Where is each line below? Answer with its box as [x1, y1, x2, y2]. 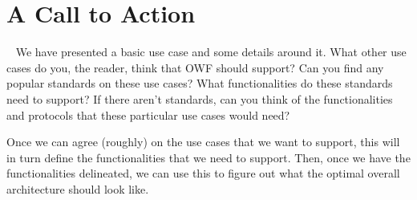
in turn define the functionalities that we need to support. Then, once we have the [6, 149, 411, 165]
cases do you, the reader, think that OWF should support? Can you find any [6, 59, 384, 76]
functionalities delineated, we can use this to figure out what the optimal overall [6, 165, 400, 182]
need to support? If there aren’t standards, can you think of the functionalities [6, 90, 393, 107]
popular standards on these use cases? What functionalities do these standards [6, 75, 393, 92]
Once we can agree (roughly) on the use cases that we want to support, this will [6, 133, 400, 150]
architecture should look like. [6, 180, 149, 197]
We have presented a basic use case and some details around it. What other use [15, 43, 407, 60]
